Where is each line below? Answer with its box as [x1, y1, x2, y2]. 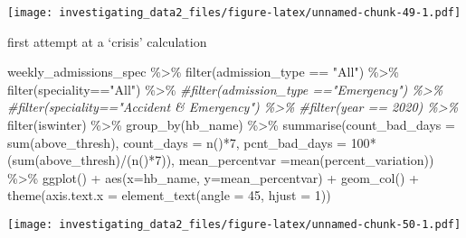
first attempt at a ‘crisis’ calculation [7, 32, 207, 50]
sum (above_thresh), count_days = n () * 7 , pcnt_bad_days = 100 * [7, 133, 376, 151]
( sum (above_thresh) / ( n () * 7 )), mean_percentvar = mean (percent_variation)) [7, 151, 434, 169]
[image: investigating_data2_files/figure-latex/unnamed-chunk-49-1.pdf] [7, 6, 461, 19]
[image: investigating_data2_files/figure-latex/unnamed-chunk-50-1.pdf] [7, 218, 461, 231]
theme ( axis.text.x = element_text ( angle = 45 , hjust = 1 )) [7, 186, 331, 205]
